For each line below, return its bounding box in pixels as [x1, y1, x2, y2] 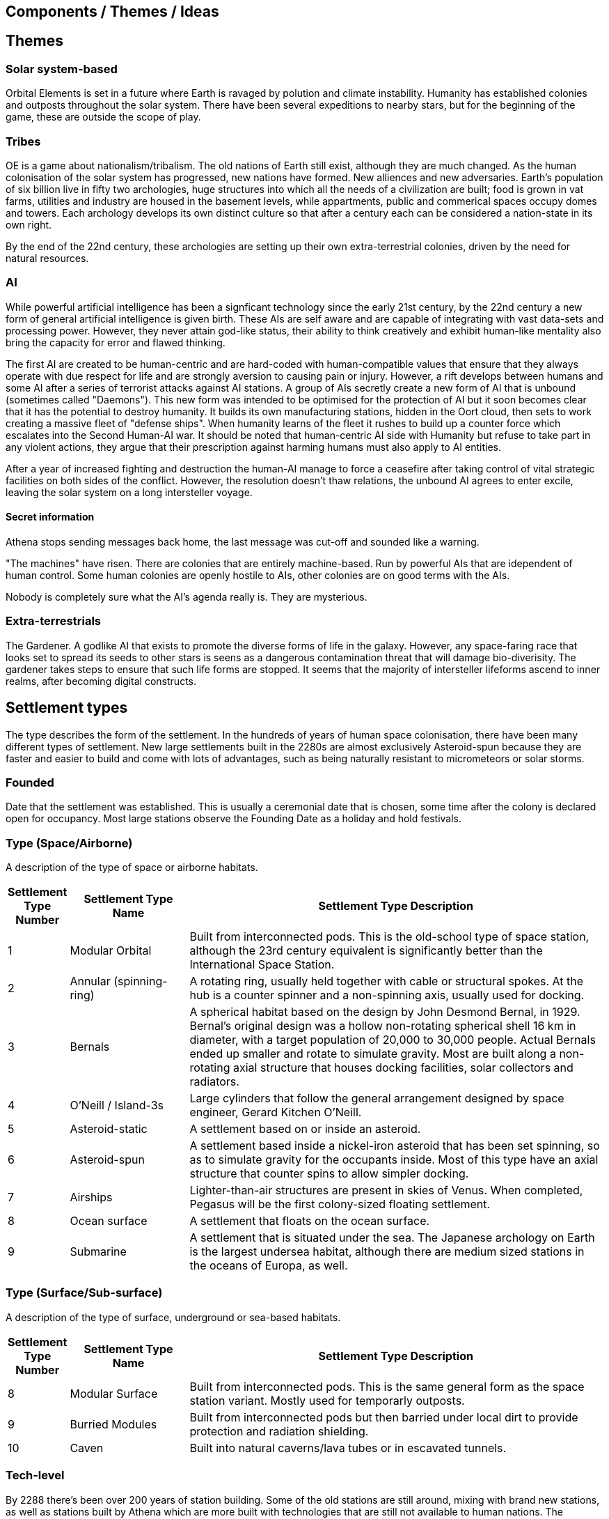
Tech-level [6, 1468, 65, 1483]
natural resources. [6, 252, 89, 264]
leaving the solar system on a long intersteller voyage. [6, 486, 253, 498]
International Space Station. [189, 957, 335, 972]
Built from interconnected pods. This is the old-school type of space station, [189, 930, 590, 944]
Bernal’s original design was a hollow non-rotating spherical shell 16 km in [189, 1019, 576, 1033]
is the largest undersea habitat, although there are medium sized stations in [189, 1244, 585, 1259]
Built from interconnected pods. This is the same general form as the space [189, 1379, 585, 1394]
